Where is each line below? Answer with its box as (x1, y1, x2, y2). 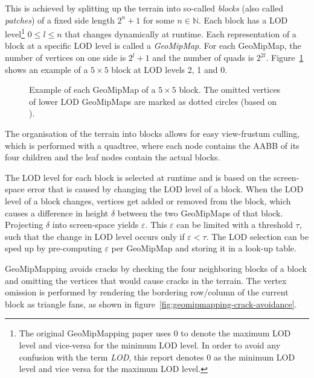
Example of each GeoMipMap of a (29, 83, 156, 96)
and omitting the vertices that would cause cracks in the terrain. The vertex (5, 274, 287, 286)
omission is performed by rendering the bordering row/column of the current (5, 286, 289, 298)
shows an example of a (5, 63, 88, 75)
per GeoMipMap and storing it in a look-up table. (111, 242, 296, 254)
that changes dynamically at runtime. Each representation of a (65, 27, 296, 40)
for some (143, 13, 175, 26)
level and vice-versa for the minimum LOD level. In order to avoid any (19, 338, 281, 351)
